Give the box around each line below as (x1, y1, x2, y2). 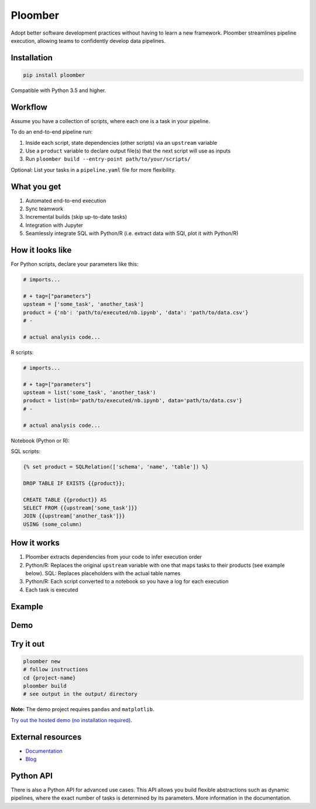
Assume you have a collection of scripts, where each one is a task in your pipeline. (11, 117, 210, 124)
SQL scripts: (11, 447, 41, 454)
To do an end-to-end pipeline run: (11, 128, 93, 135)
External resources (11, 732, 82, 742)
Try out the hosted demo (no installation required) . (11, 716, 133, 723)
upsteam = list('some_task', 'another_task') (23, 389, 156, 396)
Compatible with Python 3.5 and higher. (11, 87, 107, 94)
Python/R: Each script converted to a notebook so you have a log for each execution (25, 578, 229, 585)
